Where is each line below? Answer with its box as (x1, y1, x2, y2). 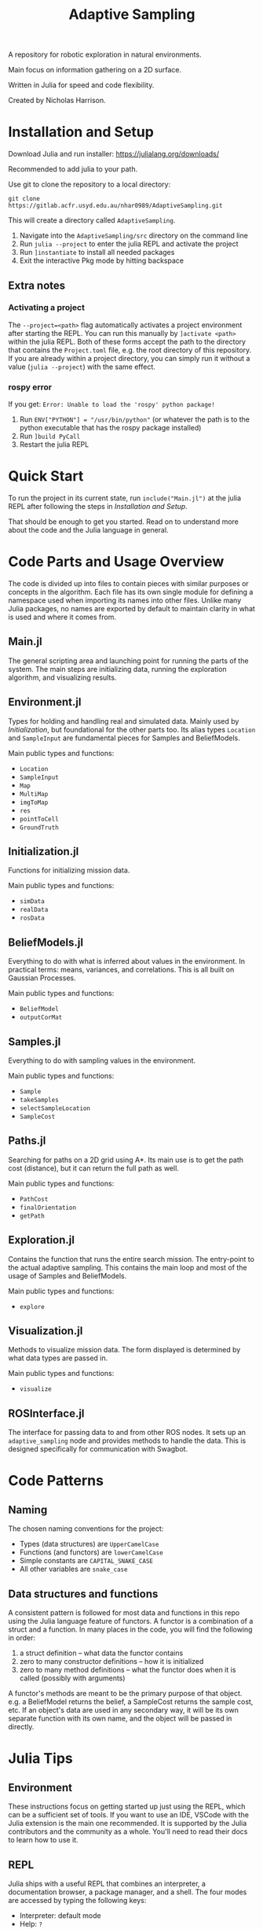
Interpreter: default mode (19, 1910, 101, 1920)
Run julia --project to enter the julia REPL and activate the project (19, 239, 239, 249)
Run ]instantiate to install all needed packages (19, 248, 175, 257)
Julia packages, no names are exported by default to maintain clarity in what (8, 603, 255, 613)
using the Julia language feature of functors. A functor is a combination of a (8, 1617, 254, 1626)
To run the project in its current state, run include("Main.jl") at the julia (8, 493, 242, 503)
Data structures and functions (8, 1587, 159, 1600)
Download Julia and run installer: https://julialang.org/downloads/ (8, 149, 220, 159)
